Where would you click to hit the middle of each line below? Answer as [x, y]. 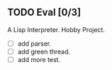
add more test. [39, 59]
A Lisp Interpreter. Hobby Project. [56, 29]
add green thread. [44, 51]
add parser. [34, 44]
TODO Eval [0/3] [44, 12]
